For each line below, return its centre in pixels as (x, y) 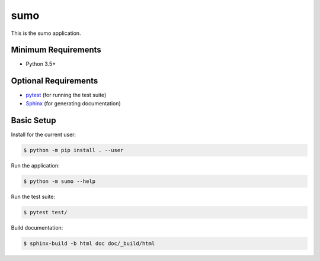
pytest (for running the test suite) (66, 95)
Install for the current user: (44, 134)
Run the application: (35, 165)
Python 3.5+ (41, 64)
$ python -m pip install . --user (73, 150)
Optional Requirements (55, 81)
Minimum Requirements (56, 50)
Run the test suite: (33, 196)
